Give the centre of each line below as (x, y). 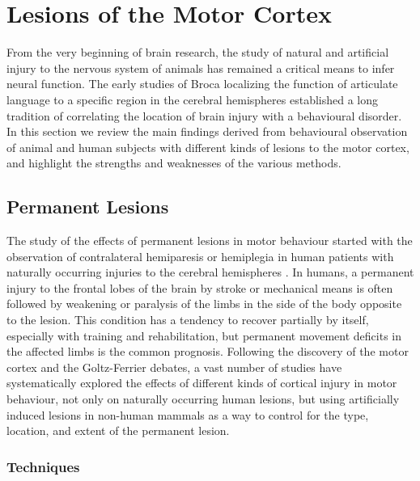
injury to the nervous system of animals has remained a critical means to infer (201, 68)
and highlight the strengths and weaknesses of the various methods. (174, 163)
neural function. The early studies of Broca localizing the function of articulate (202, 84)
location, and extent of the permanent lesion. (118, 430)
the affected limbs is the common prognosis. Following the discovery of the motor (208, 351)
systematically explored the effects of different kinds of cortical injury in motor (202, 383)
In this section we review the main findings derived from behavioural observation (207, 131)
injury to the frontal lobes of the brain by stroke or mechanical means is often (200, 287)
